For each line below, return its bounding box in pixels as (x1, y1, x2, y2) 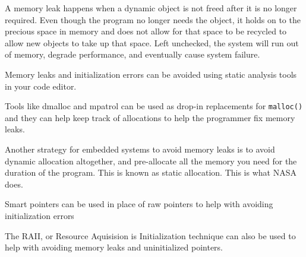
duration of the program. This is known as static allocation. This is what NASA (5, 166, 296, 179)
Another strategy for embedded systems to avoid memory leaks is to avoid (5, 143, 275, 155)
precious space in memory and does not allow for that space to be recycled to (5, 25, 287, 37)
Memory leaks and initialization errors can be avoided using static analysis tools (5, 68, 297, 80)
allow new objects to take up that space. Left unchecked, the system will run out (5, 36, 299, 49)
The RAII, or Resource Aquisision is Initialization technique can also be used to (5, 229, 296, 242)
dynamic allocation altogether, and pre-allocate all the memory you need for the (5, 154, 297, 167)
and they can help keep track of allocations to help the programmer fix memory (5, 111, 295, 123)
